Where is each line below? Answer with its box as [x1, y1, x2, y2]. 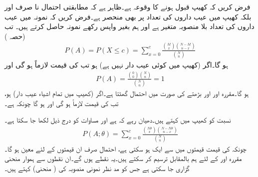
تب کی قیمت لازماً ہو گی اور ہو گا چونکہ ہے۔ [4, 97, 119, 108]
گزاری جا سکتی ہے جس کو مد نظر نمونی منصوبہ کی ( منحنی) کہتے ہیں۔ [4, 162, 190, 173]
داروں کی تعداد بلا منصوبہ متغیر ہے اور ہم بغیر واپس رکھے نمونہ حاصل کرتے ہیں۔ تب [4, 21, 255, 31]
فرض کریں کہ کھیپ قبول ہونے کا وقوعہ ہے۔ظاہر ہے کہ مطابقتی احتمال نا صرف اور [4, 1, 251, 11]
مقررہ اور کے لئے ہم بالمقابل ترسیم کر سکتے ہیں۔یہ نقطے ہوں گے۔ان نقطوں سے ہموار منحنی [4, 153, 242, 163]
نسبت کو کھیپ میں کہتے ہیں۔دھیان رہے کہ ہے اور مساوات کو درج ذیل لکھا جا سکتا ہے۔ [4, 114, 231, 125]
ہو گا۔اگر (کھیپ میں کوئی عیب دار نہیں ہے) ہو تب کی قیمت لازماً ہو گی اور [4, 59, 228, 70]
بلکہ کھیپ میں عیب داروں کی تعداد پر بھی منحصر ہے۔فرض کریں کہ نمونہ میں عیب [4, 11, 252, 21]
